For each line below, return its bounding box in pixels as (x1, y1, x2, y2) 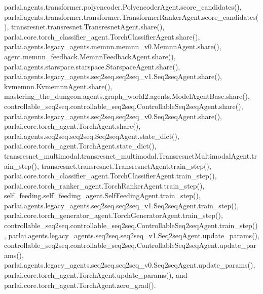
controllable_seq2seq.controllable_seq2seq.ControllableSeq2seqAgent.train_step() (4, 220, 258, 231)
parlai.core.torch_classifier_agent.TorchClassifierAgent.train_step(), (4, 170, 217, 181)
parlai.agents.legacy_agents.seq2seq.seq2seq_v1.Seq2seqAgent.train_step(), (4, 200, 239, 210)
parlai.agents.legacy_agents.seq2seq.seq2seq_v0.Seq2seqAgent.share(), (4, 111, 222, 121)
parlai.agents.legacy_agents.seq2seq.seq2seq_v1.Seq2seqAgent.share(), (4, 71, 222, 82)
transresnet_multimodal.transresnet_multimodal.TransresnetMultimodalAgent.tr (4, 150, 257, 161)
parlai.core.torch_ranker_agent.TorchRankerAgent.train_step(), (4, 180, 205, 191)
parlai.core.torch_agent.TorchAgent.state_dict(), (4, 140, 157, 151)
